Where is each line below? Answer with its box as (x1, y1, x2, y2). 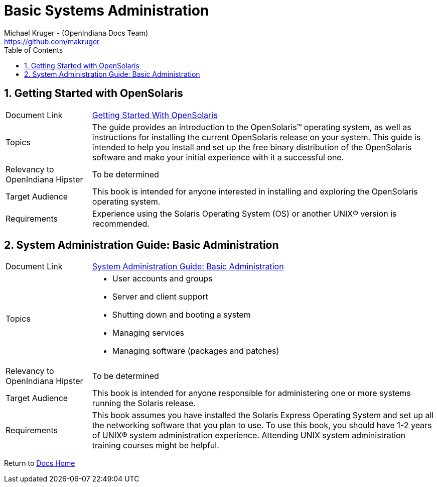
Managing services (112, 328, 184, 338)
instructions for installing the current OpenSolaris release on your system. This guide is (92, 132, 421, 142)
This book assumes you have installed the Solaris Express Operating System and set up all (92, 410, 434, 421)
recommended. (92, 218, 150, 229)
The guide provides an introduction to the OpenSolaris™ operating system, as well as (92, 122, 411, 132)
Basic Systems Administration (4, 2, 209, 19)
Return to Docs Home (4, 459, 75, 468)
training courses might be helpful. (92, 440, 219, 451)
